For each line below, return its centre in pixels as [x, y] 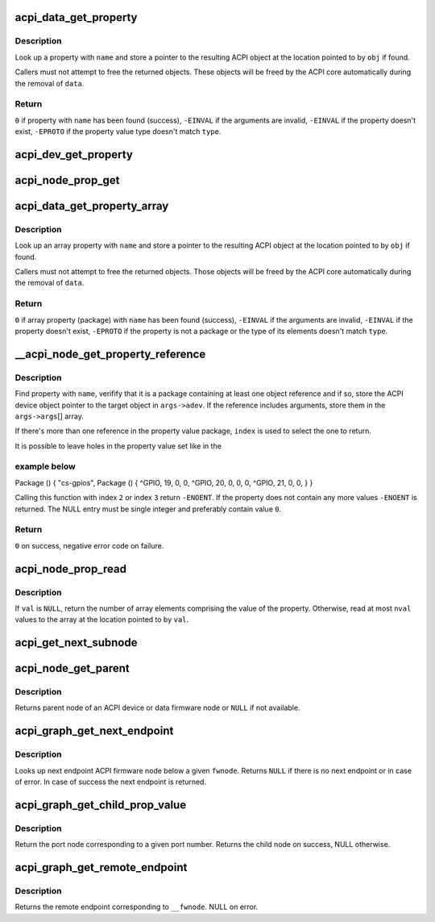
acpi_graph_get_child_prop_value [101, 805]
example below [45, 466]
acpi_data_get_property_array [92, 206]
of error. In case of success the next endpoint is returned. [111, 782]
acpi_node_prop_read [70, 569]
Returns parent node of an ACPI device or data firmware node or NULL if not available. [157, 708]
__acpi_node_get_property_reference [110, 354]
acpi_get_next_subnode [76, 642]
